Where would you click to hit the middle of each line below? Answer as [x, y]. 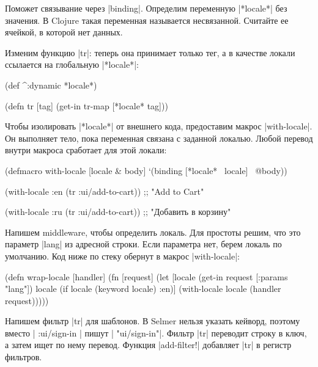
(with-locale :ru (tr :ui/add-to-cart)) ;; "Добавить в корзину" [118, 212]
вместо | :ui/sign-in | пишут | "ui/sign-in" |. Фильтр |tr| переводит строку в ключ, [156, 332]
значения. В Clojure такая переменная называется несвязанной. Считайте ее [147, 20]
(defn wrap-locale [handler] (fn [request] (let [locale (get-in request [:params [146, 276]
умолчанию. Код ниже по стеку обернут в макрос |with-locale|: [122, 256]
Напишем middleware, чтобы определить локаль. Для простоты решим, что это [153, 232]
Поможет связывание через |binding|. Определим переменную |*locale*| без [146, 8]
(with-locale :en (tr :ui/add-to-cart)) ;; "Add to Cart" [105, 191]
